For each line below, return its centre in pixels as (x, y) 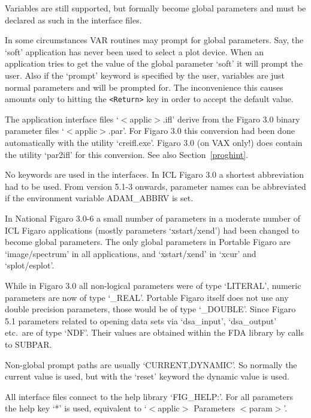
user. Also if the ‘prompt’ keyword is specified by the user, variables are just (145, 75)
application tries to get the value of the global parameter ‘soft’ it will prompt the (154, 63)
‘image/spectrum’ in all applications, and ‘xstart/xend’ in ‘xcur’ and (131, 253)
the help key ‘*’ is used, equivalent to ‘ (76, 408)
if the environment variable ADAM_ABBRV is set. (99, 198)
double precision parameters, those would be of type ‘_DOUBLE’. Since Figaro (150, 309)
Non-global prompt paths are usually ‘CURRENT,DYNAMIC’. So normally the (151, 364)
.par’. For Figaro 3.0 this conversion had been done (201, 131)
